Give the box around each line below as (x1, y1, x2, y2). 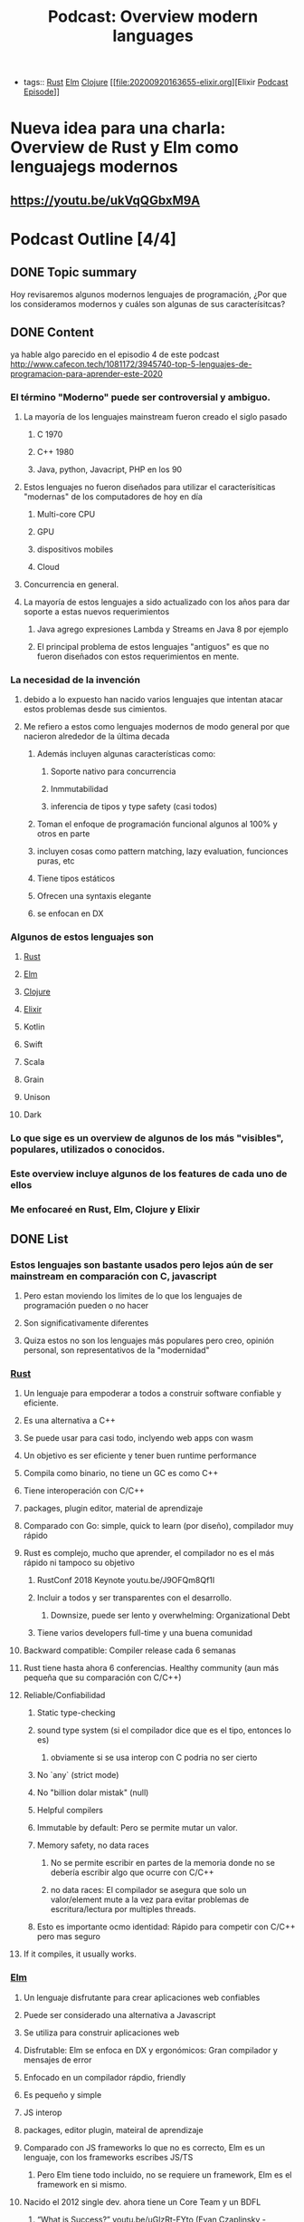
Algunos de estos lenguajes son (10, 931, 155, 943)
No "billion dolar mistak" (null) (36, 1787, 149, 1798)
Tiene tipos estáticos (36, 873, 116, 884)
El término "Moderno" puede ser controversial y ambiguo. (10, 391, 271, 403)
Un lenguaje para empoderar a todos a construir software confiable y (23, 1388, 281, 1399)
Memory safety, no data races (36, 1840, 149, 1850)
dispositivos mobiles (36, 544, 114, 555)
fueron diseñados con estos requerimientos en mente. (36, 651, 240, 662)
